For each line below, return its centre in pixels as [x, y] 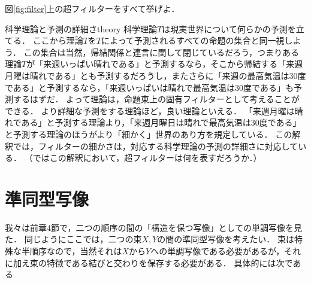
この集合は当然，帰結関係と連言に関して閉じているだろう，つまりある [161, 52]
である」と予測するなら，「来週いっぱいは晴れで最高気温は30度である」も [149, 87]
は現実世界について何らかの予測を [229, 28]
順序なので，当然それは [76, 251]
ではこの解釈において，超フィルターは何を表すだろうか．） [147, 158]
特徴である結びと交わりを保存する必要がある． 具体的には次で [170, 262]
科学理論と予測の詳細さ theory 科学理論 [81, 28]
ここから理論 [58, 40]
